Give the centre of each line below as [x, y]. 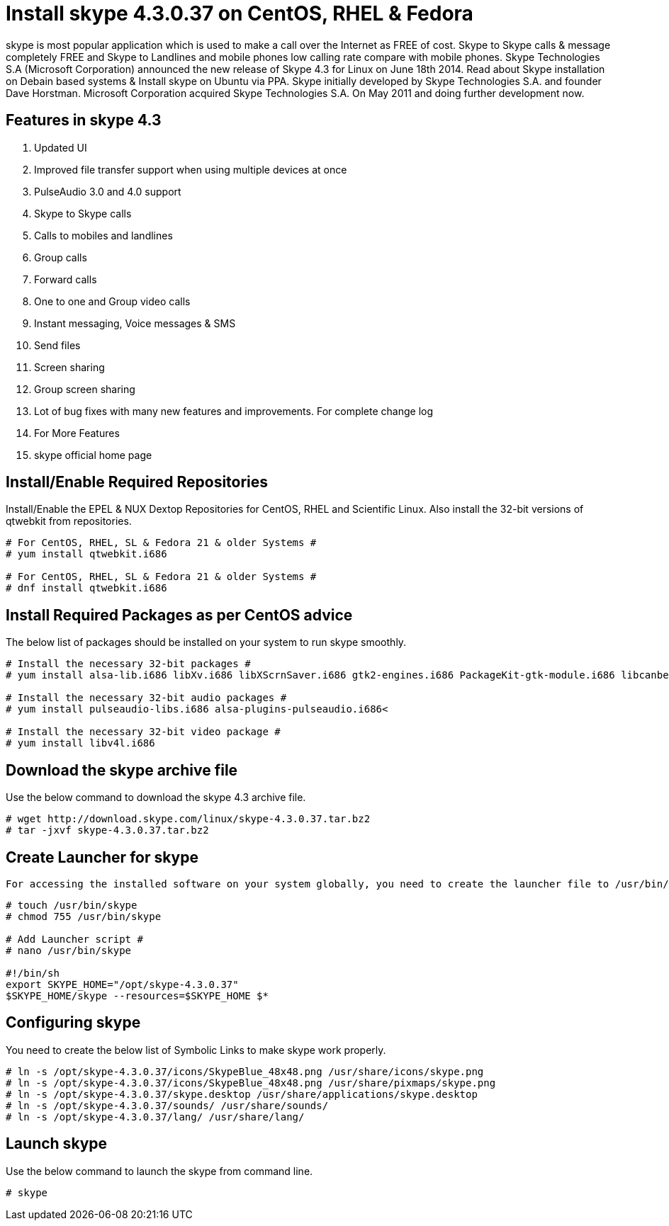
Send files [57, 345]
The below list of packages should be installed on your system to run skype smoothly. [206, 642]
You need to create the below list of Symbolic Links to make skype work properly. [196, 1050]
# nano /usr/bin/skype [69, 950]
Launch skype [57, 1144]
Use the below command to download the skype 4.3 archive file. [156, 798]
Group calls [61, 257]
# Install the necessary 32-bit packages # [128, 664]
